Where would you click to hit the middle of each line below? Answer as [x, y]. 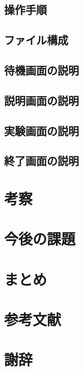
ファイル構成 [36, 40]
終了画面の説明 [41, 161]
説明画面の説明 [41, 100]
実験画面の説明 [41, 130]
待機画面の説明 [41, 70]
